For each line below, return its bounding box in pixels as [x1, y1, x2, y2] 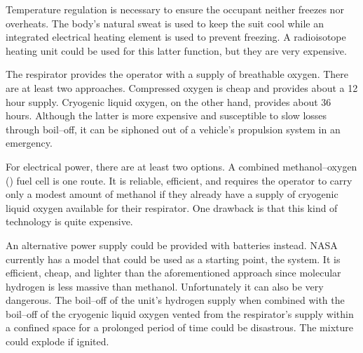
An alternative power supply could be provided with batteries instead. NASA [6, 237, 338, 252]
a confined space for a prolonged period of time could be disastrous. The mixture [6, 320, 353, 335]
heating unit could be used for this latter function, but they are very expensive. [6, 43, 347, 58]
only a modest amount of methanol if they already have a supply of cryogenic [6, 187, 338, 201]
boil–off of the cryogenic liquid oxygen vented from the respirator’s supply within [6, 306, 354, 321]
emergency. [6, 135, 53, 150]
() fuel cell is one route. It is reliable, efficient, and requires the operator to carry [6, 173, 352, 187]
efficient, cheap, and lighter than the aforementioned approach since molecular [6, 265, 341, 280]
